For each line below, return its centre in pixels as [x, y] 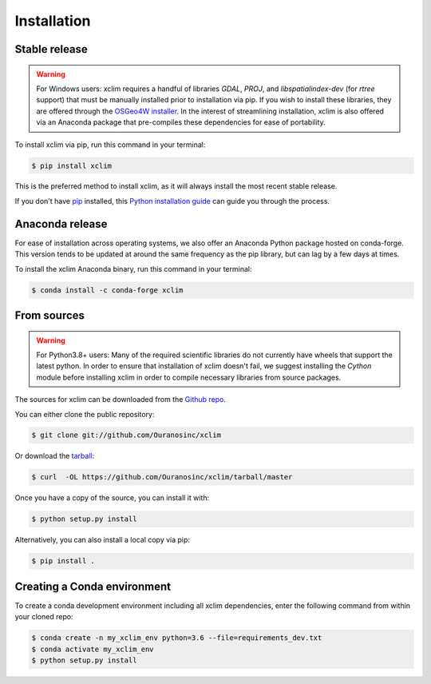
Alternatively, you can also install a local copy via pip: [103, 540]
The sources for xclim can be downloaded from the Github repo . [121, 400]
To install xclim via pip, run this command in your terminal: [110, 145]
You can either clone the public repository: [85, 414]
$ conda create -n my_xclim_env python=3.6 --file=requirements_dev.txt [177, 638]
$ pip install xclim [71, 165]
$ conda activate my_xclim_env [93, 649]
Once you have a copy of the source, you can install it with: [112, 498]
